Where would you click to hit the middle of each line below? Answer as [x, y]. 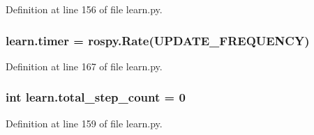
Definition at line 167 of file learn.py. [84, 66]
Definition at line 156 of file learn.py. [84, 9]
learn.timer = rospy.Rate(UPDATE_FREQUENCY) [158, 40]
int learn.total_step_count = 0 [96, 97]
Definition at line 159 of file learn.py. [84, 123]
